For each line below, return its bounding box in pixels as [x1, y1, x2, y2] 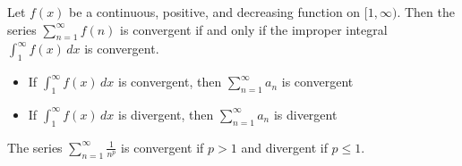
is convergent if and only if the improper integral [120, 20, 388, 38]
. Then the [397, 3, 455, 21]
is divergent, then [117, 104, 214, 123]
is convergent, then [117, 72, 222, 91]
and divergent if [241, 137, 328, 156]
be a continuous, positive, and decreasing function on [69, 3, 361, 21]
